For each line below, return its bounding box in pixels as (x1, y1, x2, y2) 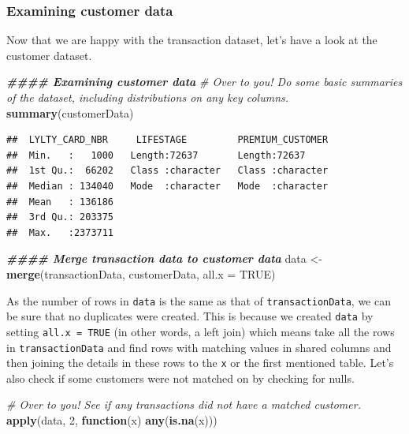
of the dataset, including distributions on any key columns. (6, 89, 289, 105)
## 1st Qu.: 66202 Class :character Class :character (6, 165, 329, 177)
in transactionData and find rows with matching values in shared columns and (6, 339, 392, 355)
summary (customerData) (6, 104, 134, 121)
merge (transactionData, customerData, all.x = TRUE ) (6, 265, 276, 282)
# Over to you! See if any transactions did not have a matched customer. (6, 396, 361, 413)
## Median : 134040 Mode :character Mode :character (6, 180, 329, 192)
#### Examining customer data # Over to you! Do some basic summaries (6, 73, 403, 90)
